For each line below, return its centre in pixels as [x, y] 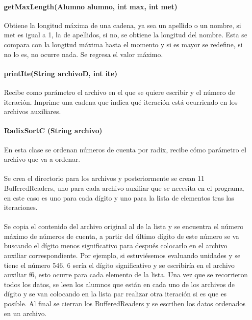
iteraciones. [21, 207]
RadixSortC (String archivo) [53, 131]
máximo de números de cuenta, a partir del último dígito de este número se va [122, 236]
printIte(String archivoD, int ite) [61, 73]
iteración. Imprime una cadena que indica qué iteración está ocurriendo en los [121, 102]
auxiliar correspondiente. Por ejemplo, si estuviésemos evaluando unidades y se [122, 255]
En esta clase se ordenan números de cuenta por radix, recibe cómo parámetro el [125, 149]
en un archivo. [25, 313]
